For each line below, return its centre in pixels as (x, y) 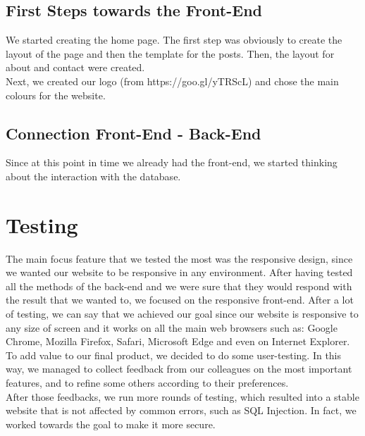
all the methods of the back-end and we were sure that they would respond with (179, 286)
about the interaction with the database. (93, 176)
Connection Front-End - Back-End (134, 133)
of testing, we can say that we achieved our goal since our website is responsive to (182, 314)
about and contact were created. (75, 67)
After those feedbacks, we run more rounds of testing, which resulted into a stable (182, 396)
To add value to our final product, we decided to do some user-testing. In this (174, 355)
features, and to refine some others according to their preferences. (147, 383)
